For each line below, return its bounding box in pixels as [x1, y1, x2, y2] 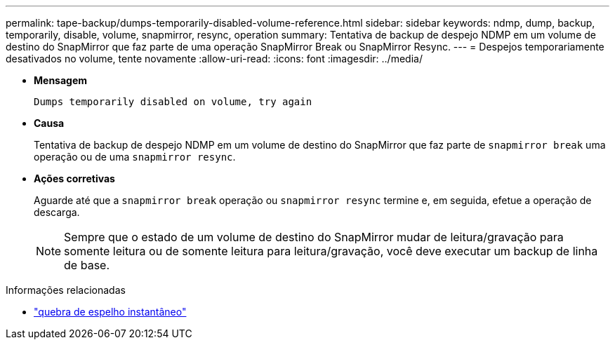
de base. [64, 258, 110, 272]
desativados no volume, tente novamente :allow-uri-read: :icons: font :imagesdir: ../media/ [6, 53, 423, 65]
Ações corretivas [34, 172, 115, 184]
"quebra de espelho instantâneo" [34, 306, 187, 318]
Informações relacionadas [6, 284, 126, 296]
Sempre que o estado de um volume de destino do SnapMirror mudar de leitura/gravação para [64, 230, 564, 244]
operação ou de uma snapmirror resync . [34, 151, 236, 163]
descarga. [34, 206, 80, 218]
